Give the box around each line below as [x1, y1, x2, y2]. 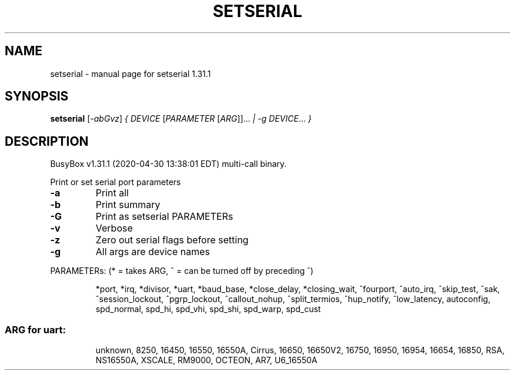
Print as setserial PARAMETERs [95, 210, 233, 223]
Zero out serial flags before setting [95, 234, 249, 246]
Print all [95, 187, 129, 199]
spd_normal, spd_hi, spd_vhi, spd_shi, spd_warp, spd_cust [95, 304, 321, 314]
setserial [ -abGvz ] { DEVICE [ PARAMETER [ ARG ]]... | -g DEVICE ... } [50, 113, 312, 124]
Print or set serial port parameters [50, 177, 181, 187]
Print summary [95, 199, 160, 211]
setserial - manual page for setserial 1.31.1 [50, 68, 211, 79]
